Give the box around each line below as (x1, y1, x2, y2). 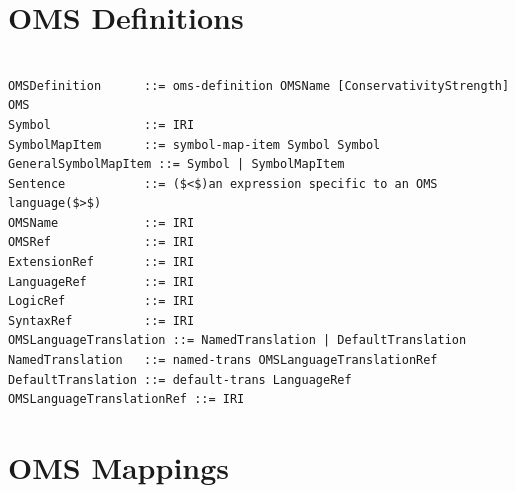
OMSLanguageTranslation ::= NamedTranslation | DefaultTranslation (8, 333, 467, 348)
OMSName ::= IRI (8, 215, 195, 230)
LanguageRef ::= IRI (8, 274, 195, 289)
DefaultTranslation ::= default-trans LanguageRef (8, 372, 352, 387)
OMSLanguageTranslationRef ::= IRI (8, 392, 245, 407)
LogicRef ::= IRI (8, 294, 195, 309)
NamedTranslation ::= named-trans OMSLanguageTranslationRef (8, 353, 438, 368)
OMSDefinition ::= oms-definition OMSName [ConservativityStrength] (8, 78, 510, 93)
